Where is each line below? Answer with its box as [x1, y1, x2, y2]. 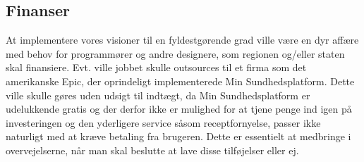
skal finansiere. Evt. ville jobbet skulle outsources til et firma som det [6, 60, 307, 75]
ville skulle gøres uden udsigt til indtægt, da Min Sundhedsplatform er [6, 87, 310, 102]
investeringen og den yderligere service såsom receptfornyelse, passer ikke [6, 115, 321, 130]
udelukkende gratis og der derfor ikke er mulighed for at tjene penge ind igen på [6, 101, 352, 116]
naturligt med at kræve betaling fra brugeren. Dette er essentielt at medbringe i [6, 129, 351, 144]
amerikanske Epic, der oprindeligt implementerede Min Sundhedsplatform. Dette [6, 73, 355, 88]
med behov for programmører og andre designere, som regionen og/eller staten [6, 46, 345, 61]
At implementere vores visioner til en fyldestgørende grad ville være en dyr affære [6, 32, 359, 47]
